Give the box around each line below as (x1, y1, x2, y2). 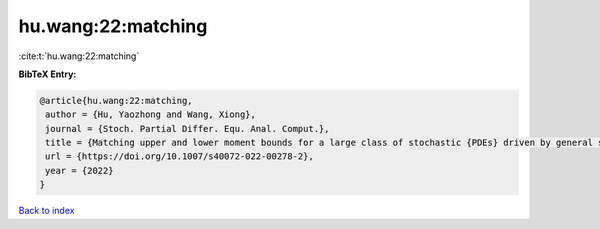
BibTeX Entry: (18, 68, 77, 80)
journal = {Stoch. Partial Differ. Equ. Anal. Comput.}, (45, 123, 330, 134)
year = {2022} (45, 165, 114, 176)
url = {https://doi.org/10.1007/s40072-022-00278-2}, (45, 151, 314, 162)
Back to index (18, 205, 75, 217)
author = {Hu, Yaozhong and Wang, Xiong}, (45, 109, 257, 120)
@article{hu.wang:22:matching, (39, 95, 194, 106)
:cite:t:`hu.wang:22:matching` (18, 50, 140, 62)
